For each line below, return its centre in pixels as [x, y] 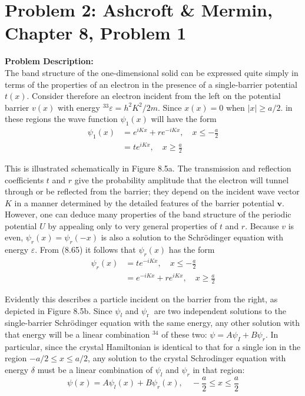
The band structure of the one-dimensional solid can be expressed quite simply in [152, 72]
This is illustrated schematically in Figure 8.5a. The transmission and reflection [148, 168]
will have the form [184, 119]
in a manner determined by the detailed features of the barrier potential [144, 202]
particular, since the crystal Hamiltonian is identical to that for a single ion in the [153, 346]
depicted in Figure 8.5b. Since [59, 310]
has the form [192, 250]
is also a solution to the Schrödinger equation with [192, 237]
